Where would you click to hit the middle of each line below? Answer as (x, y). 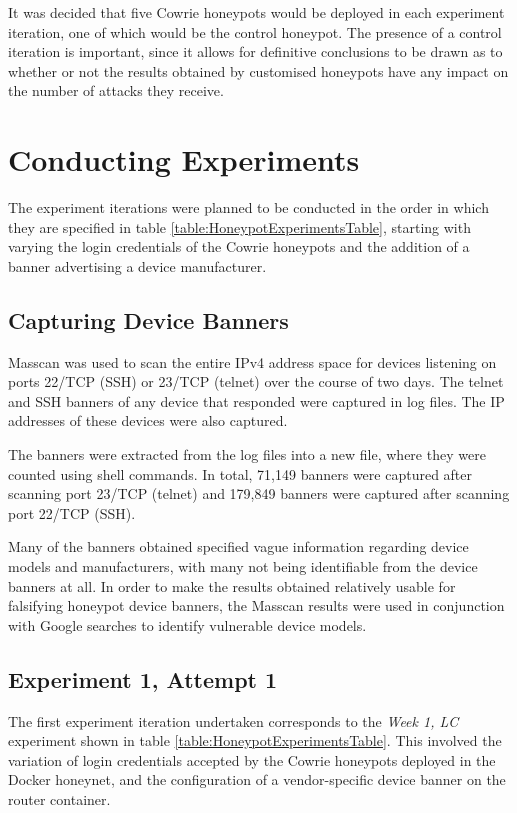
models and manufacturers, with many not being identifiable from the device (243, 566)
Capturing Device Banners (148, 319)
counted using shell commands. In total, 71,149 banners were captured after (240, 473)
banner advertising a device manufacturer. (137, 265)
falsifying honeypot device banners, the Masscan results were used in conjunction (256, 605)
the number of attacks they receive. (116, 90)
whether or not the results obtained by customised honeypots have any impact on (258, 70)
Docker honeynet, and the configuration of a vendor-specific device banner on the (257, 779)
